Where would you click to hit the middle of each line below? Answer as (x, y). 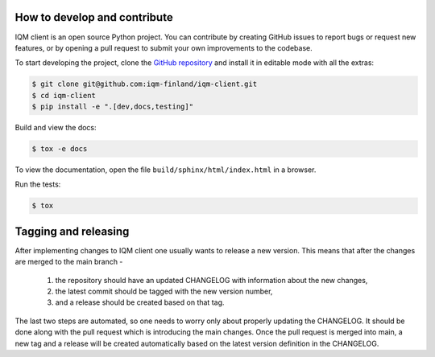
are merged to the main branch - (69, 262)
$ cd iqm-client (64, 95)
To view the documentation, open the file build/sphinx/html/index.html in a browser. (166, 170)
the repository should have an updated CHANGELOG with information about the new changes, (211, 280)
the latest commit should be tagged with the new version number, (164, 291)
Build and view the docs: (56, 128)
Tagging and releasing (72, 231)
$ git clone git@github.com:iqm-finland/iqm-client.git (145, 84)
